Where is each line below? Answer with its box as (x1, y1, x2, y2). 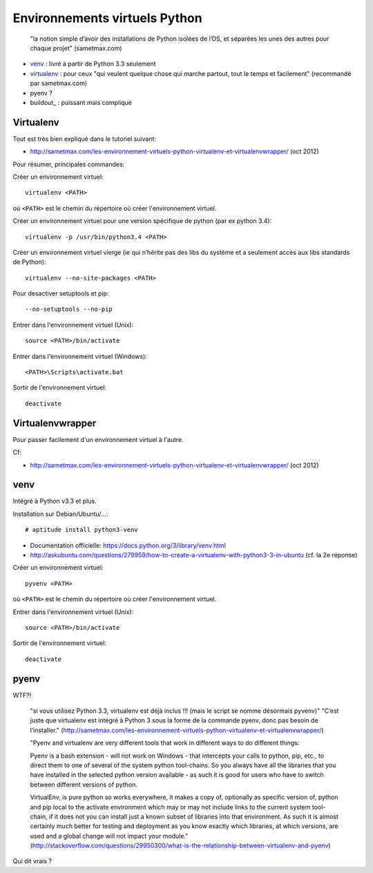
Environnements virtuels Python (12, 10, 203, 26)
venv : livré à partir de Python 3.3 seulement (30, 59, 156, 68)
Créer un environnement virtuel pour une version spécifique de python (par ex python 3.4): (12, 217, 272, 225)
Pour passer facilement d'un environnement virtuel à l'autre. (12, 435, 184, 443)
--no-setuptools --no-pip (25, 305, 113, 314)
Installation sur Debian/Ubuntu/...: (12, 510, 108, 518)
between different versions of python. (30, 780, 138, 789)
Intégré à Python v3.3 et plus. (12, 497, 97, 506)
